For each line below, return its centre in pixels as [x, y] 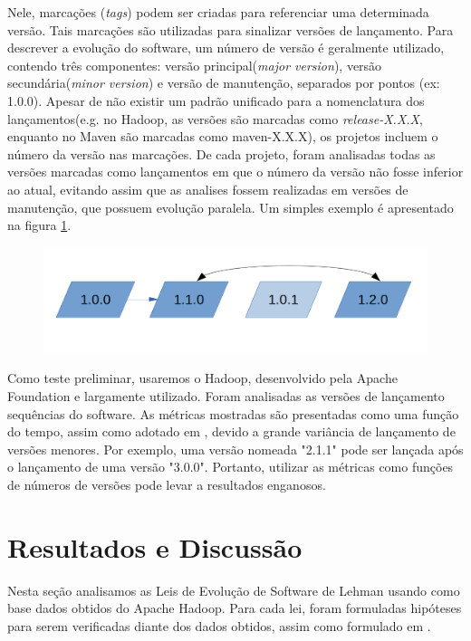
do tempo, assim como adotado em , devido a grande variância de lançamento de [231, 431]
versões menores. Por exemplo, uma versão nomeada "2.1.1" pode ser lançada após [235, 449]
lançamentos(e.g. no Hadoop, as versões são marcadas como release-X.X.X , [215, 118]
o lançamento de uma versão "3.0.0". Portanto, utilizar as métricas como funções [231, 467]
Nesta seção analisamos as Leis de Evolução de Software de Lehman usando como [234, 590]
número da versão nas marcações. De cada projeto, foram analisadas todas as [221, 153]
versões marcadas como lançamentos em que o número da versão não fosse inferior [235, 172]
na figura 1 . [39, 225]
